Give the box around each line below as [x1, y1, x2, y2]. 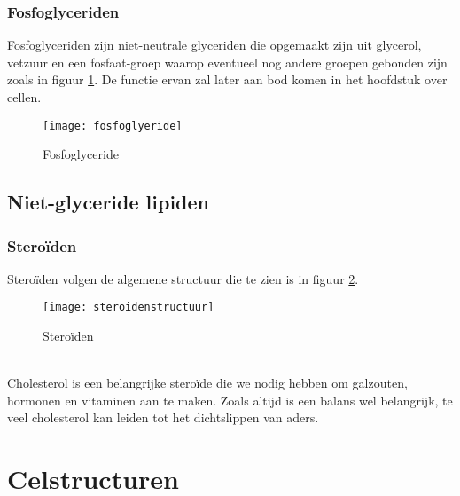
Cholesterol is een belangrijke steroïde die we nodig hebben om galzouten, [7, 374, 408, 392]
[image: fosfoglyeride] [43, 119, 183, 132]
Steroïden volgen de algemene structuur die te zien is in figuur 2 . [7, 269, 359, 287]
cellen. [7, 88, 42, 106]
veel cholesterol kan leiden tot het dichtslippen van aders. [7, 408, 319, 427]
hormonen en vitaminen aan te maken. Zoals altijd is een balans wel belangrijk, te [7, 390, 453, 409]
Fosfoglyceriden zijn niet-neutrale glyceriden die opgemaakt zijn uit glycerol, [7, 35, 422, 54]
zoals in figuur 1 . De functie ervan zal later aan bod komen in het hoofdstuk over [7, 70, 448, 89]
